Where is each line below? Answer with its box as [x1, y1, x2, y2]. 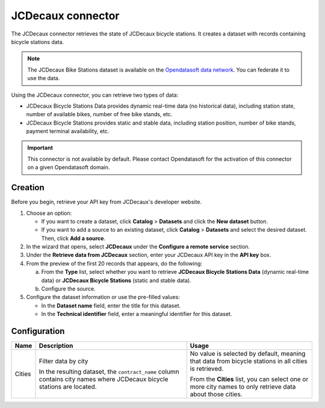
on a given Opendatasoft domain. [27, 164, 110, 171]
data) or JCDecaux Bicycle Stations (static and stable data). [41, 277, 192, 284]
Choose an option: [26, 209, 72, 217]
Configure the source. [41, 285, 96, 292]
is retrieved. [190, 365, 224, 373]
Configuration [11, 326, 65, 336]
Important [27, 144, 54, 152]
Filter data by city [39, 357, 88, 365]
